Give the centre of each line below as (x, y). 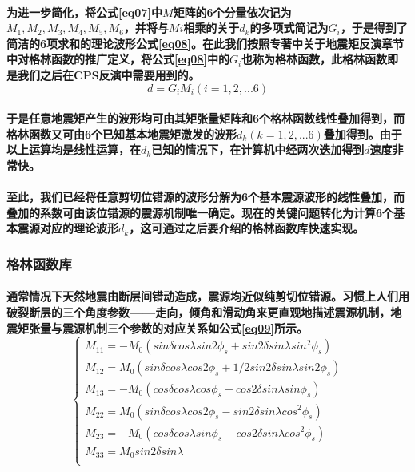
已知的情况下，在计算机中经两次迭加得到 (258, 149)
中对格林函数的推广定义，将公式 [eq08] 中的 (118, 59)
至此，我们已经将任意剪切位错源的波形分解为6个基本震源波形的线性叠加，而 (206, 197)
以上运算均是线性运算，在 (74, 149)
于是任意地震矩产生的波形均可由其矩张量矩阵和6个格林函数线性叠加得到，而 (206, 118)
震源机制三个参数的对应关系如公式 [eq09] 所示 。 (185, 327)
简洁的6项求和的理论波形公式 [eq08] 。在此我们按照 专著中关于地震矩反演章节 (205, 43)
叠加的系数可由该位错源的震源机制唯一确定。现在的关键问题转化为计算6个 (200, 212)
